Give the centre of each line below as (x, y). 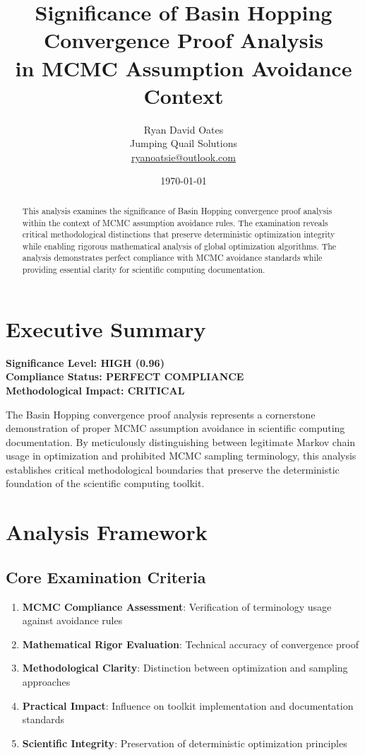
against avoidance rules (72, 620)
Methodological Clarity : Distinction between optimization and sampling (185, 668)
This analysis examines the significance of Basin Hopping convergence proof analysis (177, 210)
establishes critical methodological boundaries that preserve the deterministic (173, 469)
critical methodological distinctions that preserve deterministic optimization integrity (179, 234)
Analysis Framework (107, 532)
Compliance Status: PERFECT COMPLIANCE (125, 376)
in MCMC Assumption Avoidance (184, 68)
